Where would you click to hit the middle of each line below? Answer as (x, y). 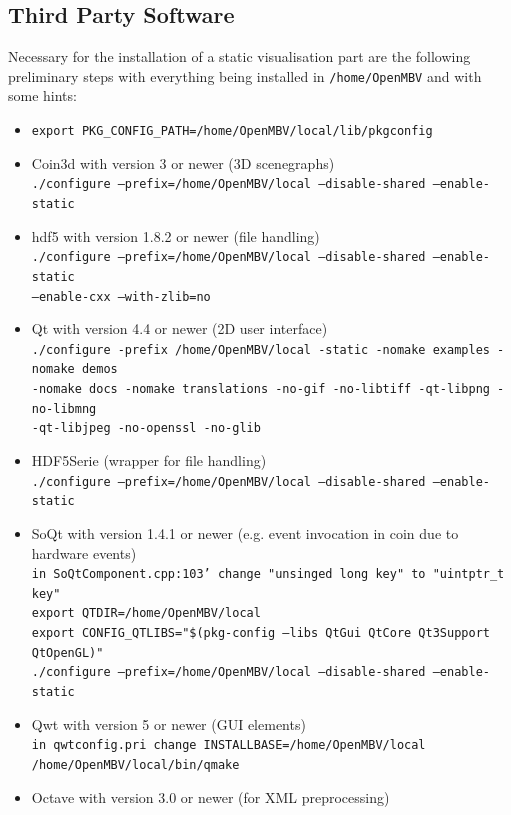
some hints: (42, 95)
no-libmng (64, 408)
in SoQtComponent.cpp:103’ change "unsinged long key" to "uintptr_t (268, 574)
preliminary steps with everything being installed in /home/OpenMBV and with (245, 75)
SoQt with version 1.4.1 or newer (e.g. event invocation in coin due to (245, 532)
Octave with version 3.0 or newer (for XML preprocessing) (210, 796)
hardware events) (84, 552)
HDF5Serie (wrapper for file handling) (149, 460)
